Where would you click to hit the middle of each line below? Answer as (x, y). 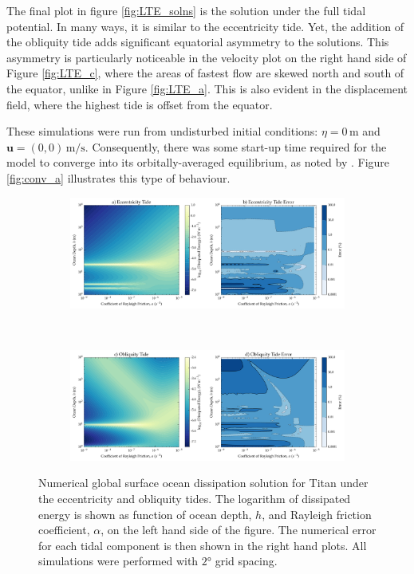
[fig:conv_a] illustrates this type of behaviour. (118, 177)
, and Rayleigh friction (317, 514)
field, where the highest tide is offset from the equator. (140, 104)
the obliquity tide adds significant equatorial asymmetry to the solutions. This (198, 42)
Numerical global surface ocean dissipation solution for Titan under (203, 483)
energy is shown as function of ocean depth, (145, 514)
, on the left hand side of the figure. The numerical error (239, 530)
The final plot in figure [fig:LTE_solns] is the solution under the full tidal (186, 10)
